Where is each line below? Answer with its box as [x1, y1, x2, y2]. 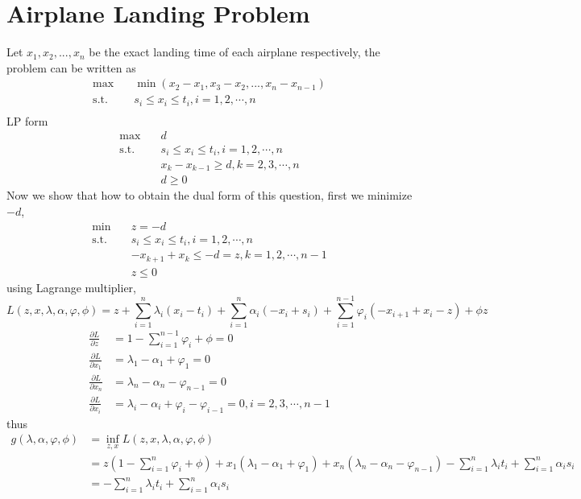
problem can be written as [6, 59, 136, 76]
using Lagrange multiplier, [6, 278, 136, 295]
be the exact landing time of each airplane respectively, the [89, 43, 380, 60]
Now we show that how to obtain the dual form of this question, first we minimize [6, 187, 413, 204]
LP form [6, 112, 48, 129]
